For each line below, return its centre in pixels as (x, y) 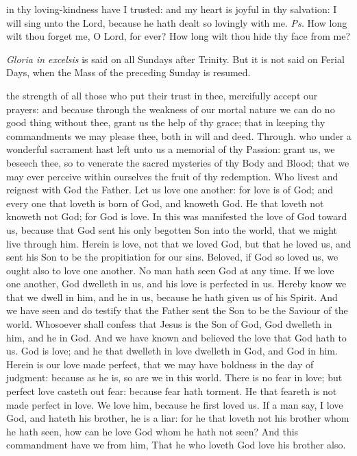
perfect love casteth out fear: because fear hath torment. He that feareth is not (172, 391)
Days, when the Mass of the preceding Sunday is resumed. (128, 72)
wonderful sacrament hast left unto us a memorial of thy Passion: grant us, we (171, 149)
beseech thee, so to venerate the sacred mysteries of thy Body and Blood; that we (178, 162)
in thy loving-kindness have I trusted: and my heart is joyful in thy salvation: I (172, 9)
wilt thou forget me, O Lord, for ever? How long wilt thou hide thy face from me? (178, 36)
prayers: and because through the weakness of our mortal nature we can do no (171, 109)
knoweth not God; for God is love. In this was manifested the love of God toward (177, 216)
